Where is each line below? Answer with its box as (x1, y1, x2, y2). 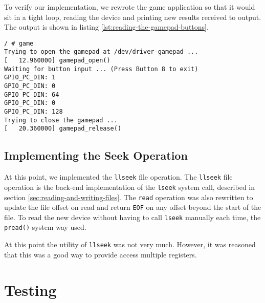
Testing (4, 279, 57, 300)
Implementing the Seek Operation (4, 147, 188, 163)
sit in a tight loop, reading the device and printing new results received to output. (4, 11, 261, 22)
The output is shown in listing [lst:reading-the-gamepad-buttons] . (4, 21, 209, 32)
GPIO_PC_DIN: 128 (4, 108, 63, 116)
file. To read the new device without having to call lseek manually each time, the (4, 211, 261, 222)
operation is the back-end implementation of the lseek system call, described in (4, 181, 255, 192)
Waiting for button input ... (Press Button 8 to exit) (4, 65, 198, 73)
